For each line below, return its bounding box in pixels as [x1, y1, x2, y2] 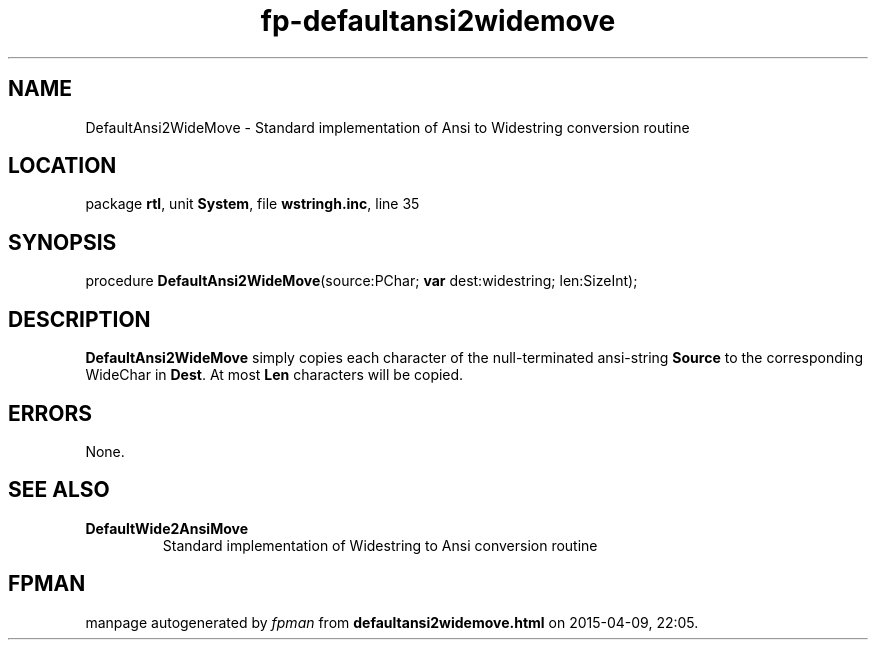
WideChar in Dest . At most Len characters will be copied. [85, 366, 464, 384]
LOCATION [8, 153, 117, 179]
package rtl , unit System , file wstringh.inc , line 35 [85, 195, 420, 213]
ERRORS [8, 400, 93, 426]
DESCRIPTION [8, 306, 151, 332]
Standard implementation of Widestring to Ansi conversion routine [162, 536, 598, 554]
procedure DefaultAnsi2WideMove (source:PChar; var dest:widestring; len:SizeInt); [85, 272, 638, 290]
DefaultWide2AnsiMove [85, 519, 249, 537]
